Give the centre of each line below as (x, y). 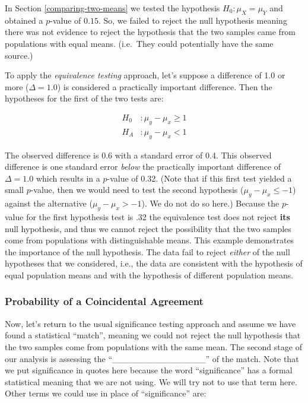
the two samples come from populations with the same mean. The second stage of (153, 346)
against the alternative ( (49, 203)
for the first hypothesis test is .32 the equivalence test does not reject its (158, 216)
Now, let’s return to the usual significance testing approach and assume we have (150, 323)
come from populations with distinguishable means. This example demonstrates (150, 240)
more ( (17, 86)
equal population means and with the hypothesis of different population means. (149, 275)
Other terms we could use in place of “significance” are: (106, 393)
